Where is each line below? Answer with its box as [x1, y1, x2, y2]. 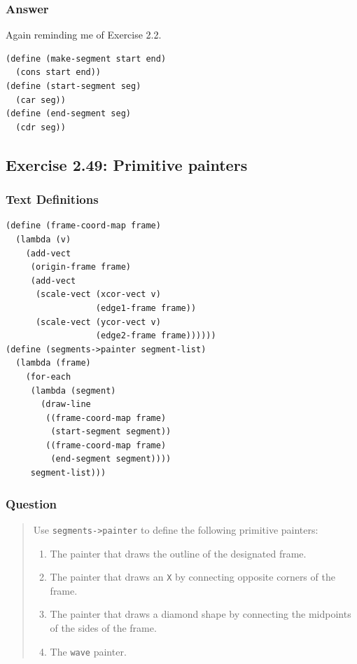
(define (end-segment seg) [6, 109, 131, 119]
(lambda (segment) [30, 385, 116, 396]
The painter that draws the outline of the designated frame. [50, 546, 307, 560]
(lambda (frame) [15, 358, 91, 368]
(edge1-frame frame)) [95, 303, 197, 313]
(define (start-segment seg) [6, 81, 141, 91]
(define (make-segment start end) [6, 53, 167, 64]
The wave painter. [50, 644, 127, 658]
